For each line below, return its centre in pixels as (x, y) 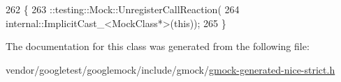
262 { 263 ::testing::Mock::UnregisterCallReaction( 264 (123, 9)
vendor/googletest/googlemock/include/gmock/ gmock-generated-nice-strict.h (170, 69)
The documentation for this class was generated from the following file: (158, 46)
